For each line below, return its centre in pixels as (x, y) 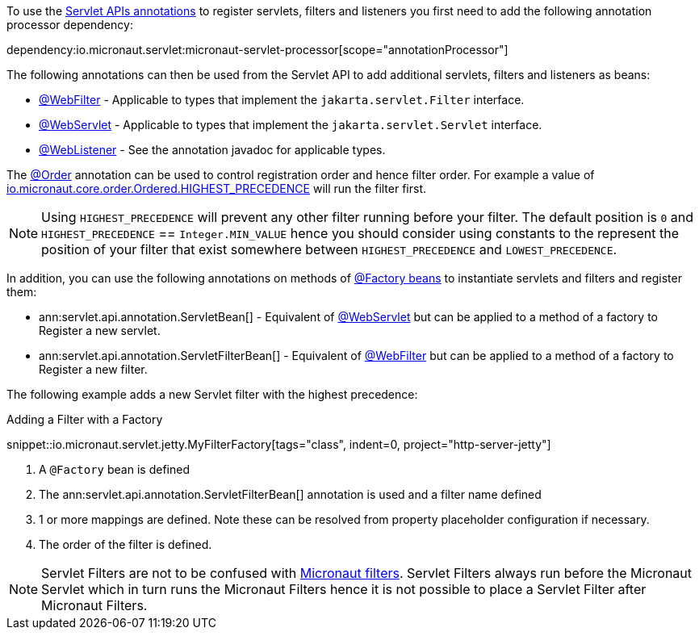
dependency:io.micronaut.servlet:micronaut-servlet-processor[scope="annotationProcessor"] (257, 50)
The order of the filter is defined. (126, 544)
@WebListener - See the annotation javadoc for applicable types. (212, 150)
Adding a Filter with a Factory (85, 419)
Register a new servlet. (100, 331)
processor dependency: (70, 25)
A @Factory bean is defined (114, 469)
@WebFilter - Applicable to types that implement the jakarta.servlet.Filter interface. (282, 100)
